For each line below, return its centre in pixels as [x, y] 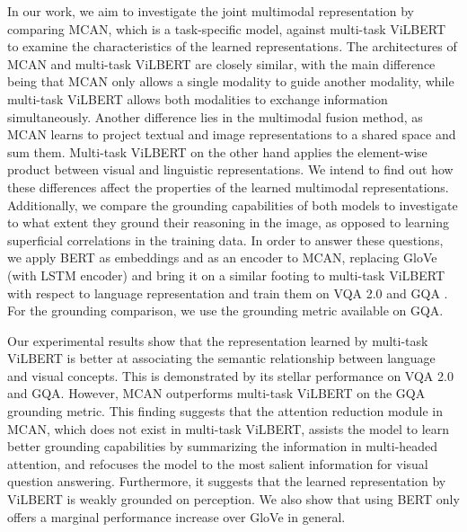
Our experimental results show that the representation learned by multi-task [218, 340]
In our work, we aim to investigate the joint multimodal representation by [211, 11]
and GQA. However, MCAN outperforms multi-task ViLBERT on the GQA [216, 393]
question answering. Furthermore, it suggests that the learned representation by [227, 481]
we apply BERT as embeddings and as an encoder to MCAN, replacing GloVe [222, 257]
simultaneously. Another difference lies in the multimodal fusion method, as [215, 116]
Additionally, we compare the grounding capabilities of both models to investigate [233, 204]
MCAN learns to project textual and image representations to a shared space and [232, 134]
